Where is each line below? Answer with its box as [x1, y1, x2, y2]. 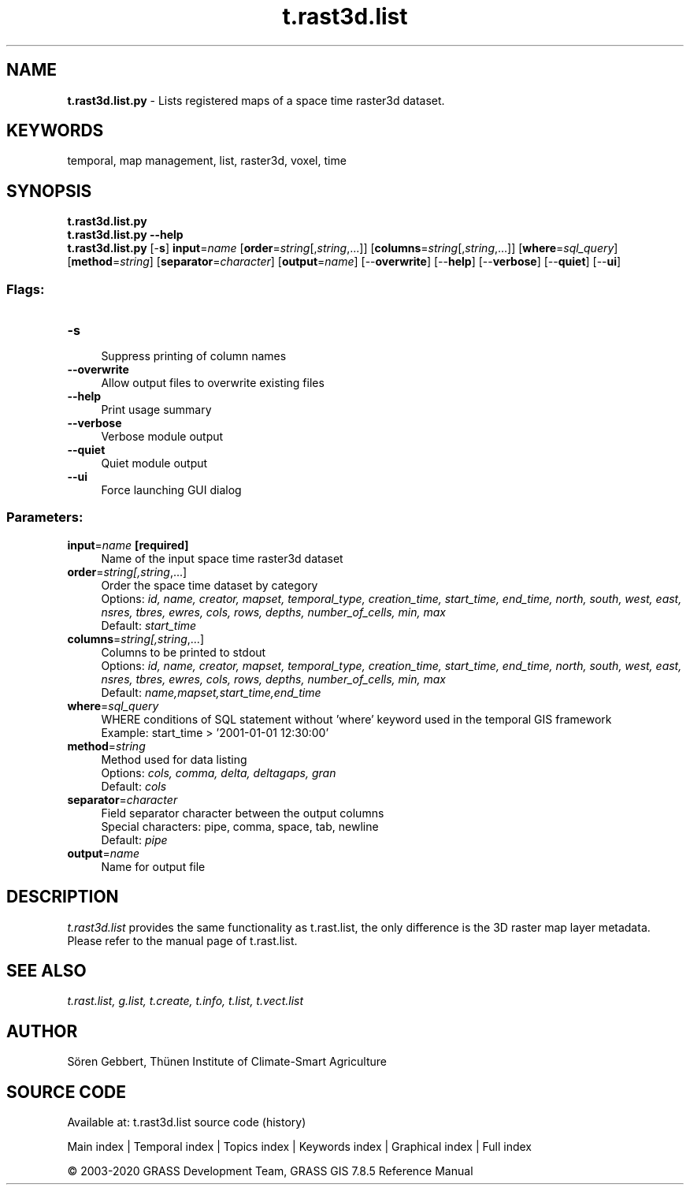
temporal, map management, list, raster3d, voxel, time [67, 154, 347, 168]
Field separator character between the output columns [101, 806, 384, 820]
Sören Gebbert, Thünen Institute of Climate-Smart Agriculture [67, 1055, 387, 1069]
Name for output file [101, 859, 206, 873]
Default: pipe [101, 832, 168, 847]
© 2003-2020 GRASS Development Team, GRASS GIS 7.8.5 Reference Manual [67, 1164, 473, 1178]
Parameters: [6, 509, 83, 526]
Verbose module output [101, 430, 224, 444]
